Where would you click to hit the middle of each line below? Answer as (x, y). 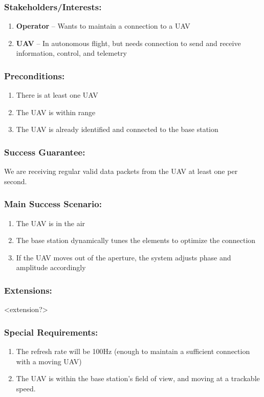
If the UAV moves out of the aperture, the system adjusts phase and (124, 257)
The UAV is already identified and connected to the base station (117, 129)
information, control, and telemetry (71, 53)
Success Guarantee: (45, 152)
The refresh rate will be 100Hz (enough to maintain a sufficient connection (133, 351)
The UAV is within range (56, 112)
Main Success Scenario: (53, 204)
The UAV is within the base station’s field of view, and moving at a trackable (138, 378)
